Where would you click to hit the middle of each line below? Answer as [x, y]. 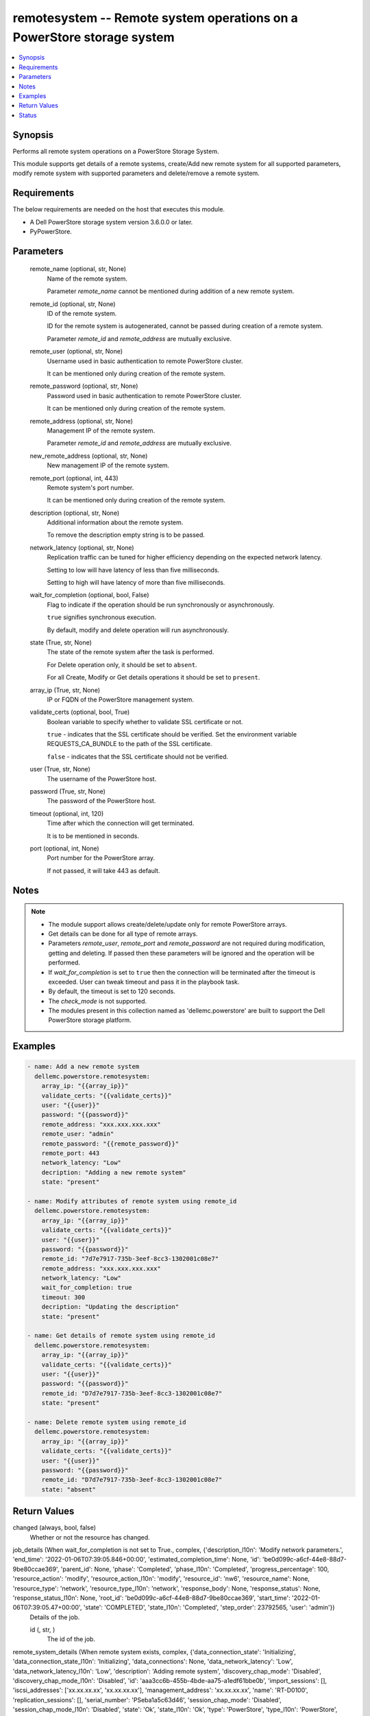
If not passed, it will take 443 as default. [103, 870]
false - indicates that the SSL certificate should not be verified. [138, 756]
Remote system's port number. [90, 487]
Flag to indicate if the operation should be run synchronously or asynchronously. [161, 605]
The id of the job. [71, 1639]
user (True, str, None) [60, 769]
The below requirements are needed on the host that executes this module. [119, 209]
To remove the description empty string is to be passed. [126, 535]
